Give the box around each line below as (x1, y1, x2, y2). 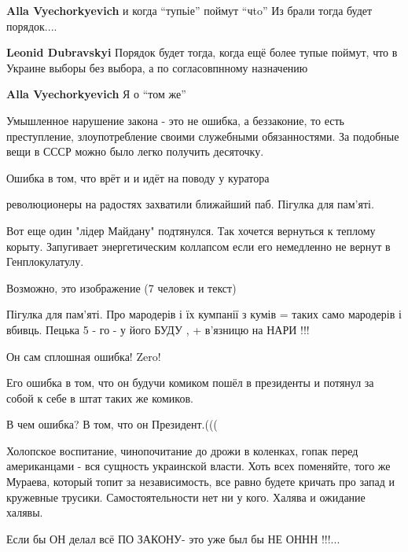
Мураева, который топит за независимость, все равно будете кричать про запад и (6, 473, 395, 490)
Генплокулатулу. (6, 253, 84, 270)
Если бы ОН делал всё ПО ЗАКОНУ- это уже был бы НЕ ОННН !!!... (6, 530, 340, 546)
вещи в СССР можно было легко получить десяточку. (6, 143, 264, 160)
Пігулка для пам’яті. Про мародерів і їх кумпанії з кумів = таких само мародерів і (6, 306, 402, 322)
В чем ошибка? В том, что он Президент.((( (6, 416, 218, 432)
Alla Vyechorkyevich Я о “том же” (6, 86, 186, 102)
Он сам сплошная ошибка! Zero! (6, 348, 161, 364)
